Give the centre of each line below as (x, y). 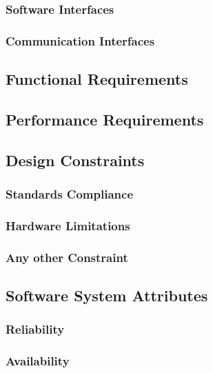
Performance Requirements (105, 119)
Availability (38, 361)
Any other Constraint (67, 257)
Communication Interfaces (80, 40)
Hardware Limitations (68, 225)
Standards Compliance (70, 193)
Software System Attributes (107, 295)
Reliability (35, 329)
